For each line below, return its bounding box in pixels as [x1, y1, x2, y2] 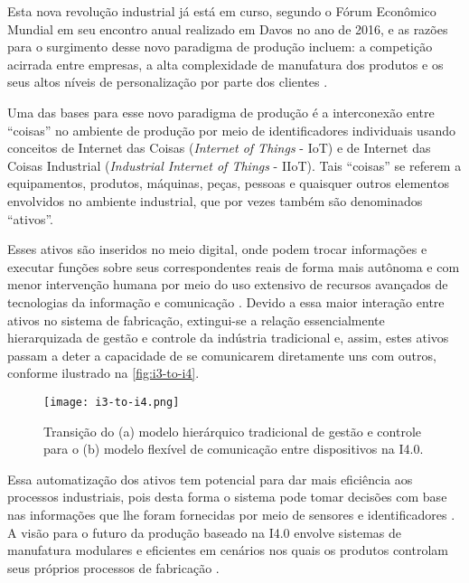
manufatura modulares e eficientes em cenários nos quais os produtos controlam [7, 541, 448, 559]
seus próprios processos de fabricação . [7, 558, 220, 577]
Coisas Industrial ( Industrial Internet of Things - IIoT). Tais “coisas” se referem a [7, 155, 462, 174]
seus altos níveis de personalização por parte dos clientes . [7, 72, 328, 91]
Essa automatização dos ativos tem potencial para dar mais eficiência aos [7, 469, 413, 488]
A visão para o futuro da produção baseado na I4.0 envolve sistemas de [7, 522, 402, 541]
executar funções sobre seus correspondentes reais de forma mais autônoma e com [7, 257, 460, 276]
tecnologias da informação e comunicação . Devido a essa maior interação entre [7, 292, 445, 311]
